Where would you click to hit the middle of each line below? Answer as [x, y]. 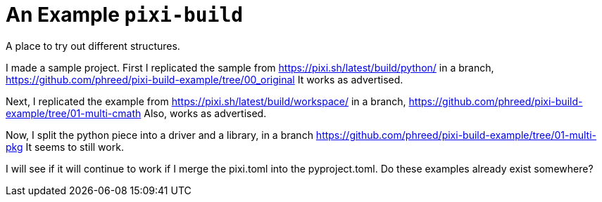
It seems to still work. [75, 147]
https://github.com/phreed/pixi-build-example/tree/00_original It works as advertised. [205, 79]
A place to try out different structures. [93, 46]
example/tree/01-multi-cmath [74, 113]
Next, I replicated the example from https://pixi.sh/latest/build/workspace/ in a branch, [206, 101]
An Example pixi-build [125, 15]
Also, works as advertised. [205, 113]
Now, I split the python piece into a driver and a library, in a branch [159, 135]
